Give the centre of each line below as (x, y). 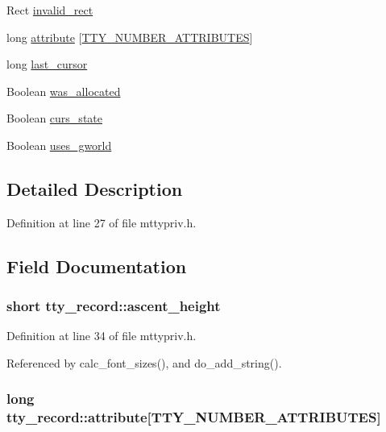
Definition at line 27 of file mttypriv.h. (102, 222)
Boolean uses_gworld (59, 145)
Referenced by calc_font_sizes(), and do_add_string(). (144, 362)
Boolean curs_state (54, 118)
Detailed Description (95, 188)
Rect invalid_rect (50, 10)
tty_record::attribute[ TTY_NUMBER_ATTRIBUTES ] (194, 417)
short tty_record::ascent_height (114, 306)
